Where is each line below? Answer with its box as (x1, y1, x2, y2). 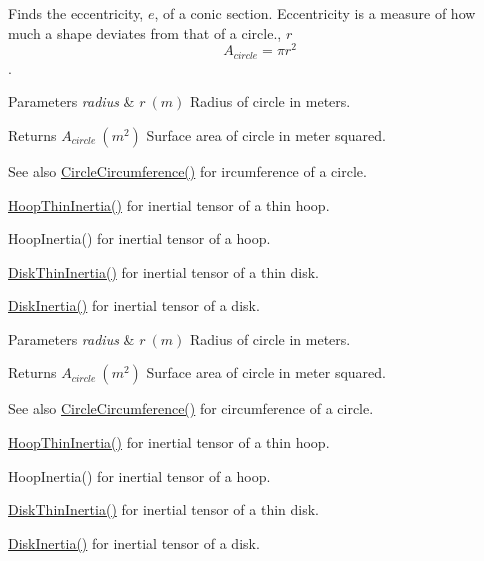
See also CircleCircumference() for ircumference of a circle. (8, 160, 367, 181)
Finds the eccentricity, (8, 3, 144, 23)
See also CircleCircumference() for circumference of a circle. (8, 398, 374, 419)
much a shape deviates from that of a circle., (8, 22, 282, 43)
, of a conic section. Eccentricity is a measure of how (154, 3, 476, 23)
